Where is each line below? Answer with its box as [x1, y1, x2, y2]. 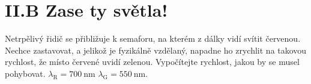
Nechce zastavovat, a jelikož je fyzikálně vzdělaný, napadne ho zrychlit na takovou [5, 43, 307, 56]
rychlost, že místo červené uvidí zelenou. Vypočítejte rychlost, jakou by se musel [5, 55, 300, 68]
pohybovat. [5, 67, 46, 79]
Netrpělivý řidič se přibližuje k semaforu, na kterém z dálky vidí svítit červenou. [5, 32, 301, 45]
